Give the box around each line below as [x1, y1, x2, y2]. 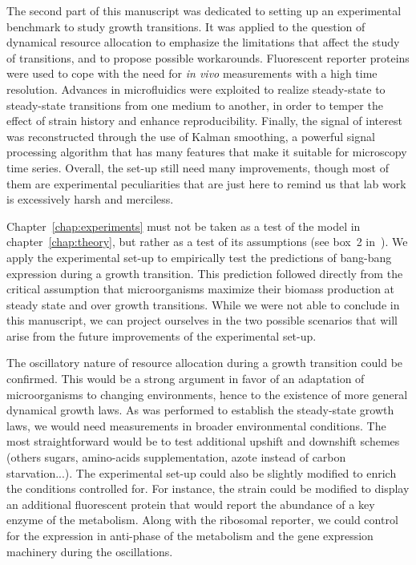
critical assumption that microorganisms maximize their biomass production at [6, 280, 395, 297]
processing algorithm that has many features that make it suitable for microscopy [6, 143, 407, 160]
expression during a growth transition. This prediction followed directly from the [6, 264, 403, 281]
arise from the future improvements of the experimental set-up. [6, 327, 317, 344]
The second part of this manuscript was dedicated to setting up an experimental [6, 2, 402, 18]
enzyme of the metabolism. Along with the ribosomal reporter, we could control [6, 511, 398, 528]
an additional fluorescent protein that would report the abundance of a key [6, 495, 375, 512]
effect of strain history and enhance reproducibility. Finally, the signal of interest [6, 112, 402, 129]
